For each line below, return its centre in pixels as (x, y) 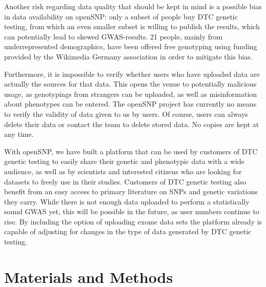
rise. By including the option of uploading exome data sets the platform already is (133, 221)
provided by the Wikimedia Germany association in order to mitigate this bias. (128, 56)
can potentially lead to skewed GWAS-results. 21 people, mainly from (114, 36)
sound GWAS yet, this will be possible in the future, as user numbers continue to (132, 211)
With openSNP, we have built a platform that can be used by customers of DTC (131, 151)
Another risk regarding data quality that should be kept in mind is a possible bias (133, 6)
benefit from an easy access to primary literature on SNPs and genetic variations (131, 191)
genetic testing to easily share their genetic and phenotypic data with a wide (124, 161)
